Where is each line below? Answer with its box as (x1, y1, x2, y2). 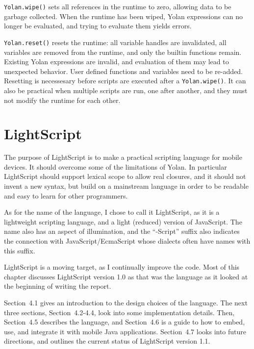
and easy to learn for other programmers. (4, 190, 128, 200)
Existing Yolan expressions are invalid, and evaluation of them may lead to (4, 56, 229, 67)
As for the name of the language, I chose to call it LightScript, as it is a (4, 207, 220, 217)
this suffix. (4, 245, 35, 255)
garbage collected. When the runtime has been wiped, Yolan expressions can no (4, 11, 243, 21)
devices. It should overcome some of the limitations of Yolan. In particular (4, 161, 227, 172)
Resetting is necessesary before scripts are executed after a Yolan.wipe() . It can (4, 75, 246, 86)
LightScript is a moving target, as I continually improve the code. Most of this (4, 262, 240, 272)
